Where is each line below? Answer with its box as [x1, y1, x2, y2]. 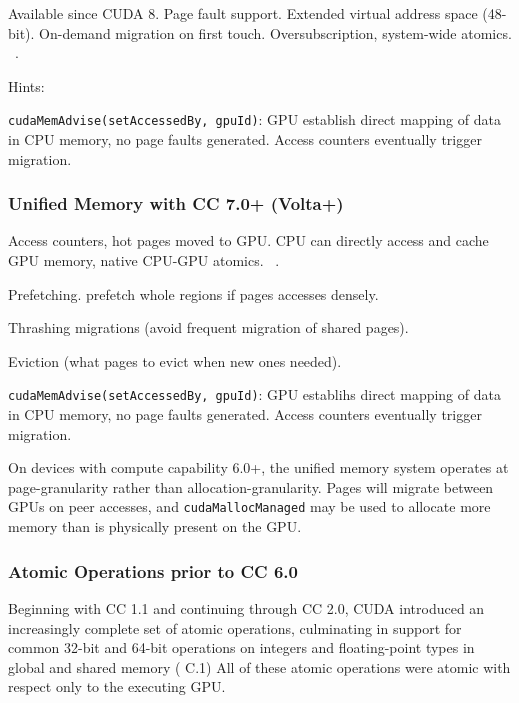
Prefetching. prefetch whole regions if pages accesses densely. [8, 283, 379, 304]
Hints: [8, 75, 45, 96]
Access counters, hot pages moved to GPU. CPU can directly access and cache [8, 230, 489, 251]
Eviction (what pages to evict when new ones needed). [8, 350, 342, 371]
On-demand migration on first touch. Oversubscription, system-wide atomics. [39, 22, 512, 43]
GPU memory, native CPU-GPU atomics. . [8, 250, 280, 271]
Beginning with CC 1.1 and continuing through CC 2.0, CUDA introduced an [8, 597, 485, 618]
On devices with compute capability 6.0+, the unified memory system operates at [8, 457, 509, 478]
